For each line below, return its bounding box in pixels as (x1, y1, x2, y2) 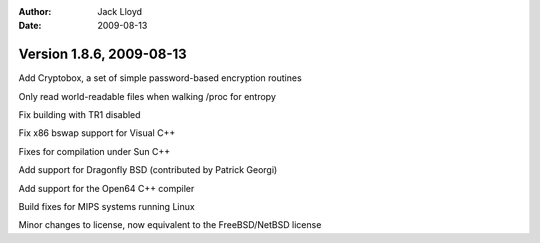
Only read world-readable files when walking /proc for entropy (18, 90, 277, 102)
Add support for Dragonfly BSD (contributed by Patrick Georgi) (18, 164, 278, 176)
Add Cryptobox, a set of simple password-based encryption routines (18, 72, 302, 84)
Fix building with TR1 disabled (18, 109, 141, 121)
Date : (18, 20, 42, 32)
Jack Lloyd (97, 6, 143, 17)
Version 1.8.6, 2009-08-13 (18, 46, 187, 63)
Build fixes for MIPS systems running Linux (18, 201, 195, 213)
